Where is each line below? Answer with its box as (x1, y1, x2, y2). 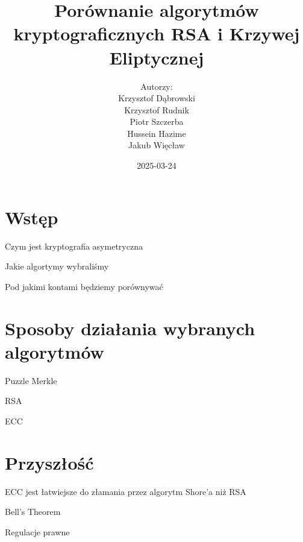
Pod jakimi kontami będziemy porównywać (5, 280, 163, 292)
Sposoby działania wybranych (5, 315, 255, 340)
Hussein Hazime (127, 127, 186, 139)
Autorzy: (140, 80, 173, 92)
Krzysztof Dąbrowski (118, 92, 195, 104)
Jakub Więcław (128, 139, 185, 151)
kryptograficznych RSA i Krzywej (13, 21, 300, 46)
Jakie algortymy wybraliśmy (5, 260, 109, 273)
